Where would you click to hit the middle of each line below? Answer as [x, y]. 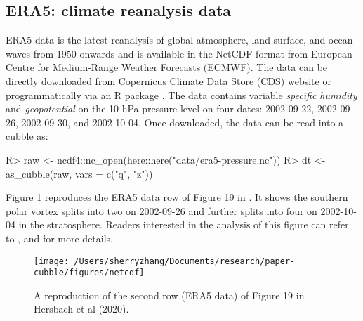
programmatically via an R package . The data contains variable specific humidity [181, 94]
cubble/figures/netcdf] [89, 273]
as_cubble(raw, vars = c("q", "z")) [79, 173]
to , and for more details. [60, 238]
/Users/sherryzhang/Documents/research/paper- [185, 261]
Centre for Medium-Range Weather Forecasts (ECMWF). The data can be [167, 67]
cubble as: [27, 136]
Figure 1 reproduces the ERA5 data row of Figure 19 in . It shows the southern [177, 197]
